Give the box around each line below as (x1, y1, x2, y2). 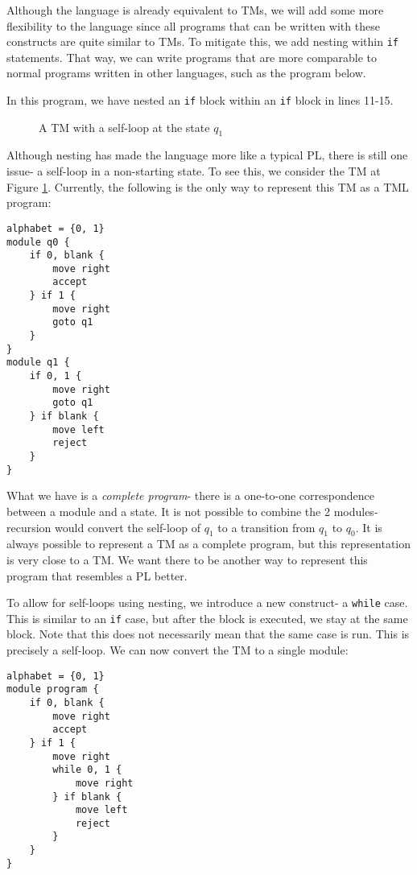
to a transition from (217, 518, 316, 535)
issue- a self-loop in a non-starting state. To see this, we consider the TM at (6, 163, 381, 180)
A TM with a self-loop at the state (39, 118, 210, 135)
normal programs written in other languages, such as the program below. (6, 64, 366, 81)
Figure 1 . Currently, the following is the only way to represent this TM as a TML (6, 178, 409, 195)
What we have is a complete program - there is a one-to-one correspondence (6, 487, 374, 504)
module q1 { (6, 357, 70, 369)
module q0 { (6, 236, 70, 248)
